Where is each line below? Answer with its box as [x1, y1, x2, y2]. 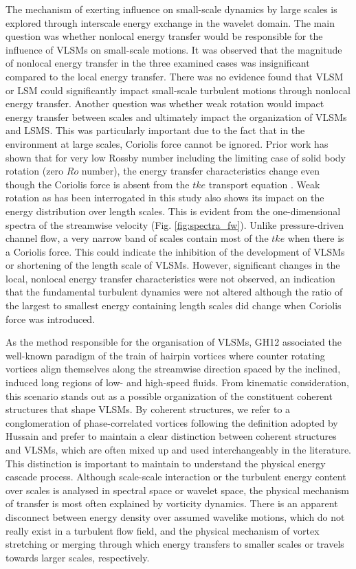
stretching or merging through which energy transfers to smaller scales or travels [5, 537, 344, 551]
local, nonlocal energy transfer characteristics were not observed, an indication [5, 271, 335, 285]
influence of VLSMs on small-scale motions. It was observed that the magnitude [5, 42, 342, 56]
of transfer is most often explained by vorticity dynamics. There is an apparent [5, 496, 338, 511]
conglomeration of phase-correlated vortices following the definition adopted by [5, 415, 338, 429]
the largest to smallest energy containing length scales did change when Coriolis [5, 298, 342, 313]
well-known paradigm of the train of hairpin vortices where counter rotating [5, 348, 325, 362]
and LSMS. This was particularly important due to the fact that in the [5, 123, 305, 137]
